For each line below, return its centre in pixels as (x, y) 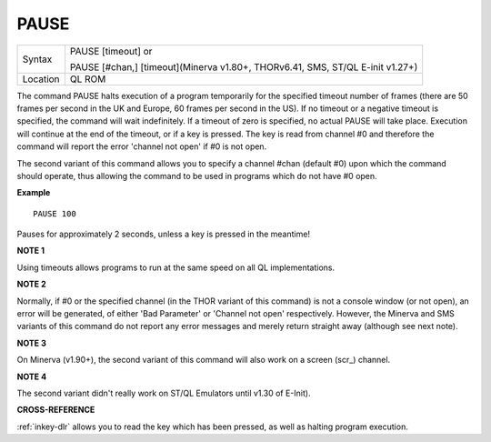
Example (34, 193)
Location (41, 79)
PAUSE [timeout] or (111, 51)
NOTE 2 (31, 284)
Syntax (37, 59)
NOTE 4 (32, 377)
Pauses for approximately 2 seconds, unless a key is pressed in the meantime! (164, 234)
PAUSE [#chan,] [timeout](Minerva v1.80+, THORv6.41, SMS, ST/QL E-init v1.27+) (244, 66)
